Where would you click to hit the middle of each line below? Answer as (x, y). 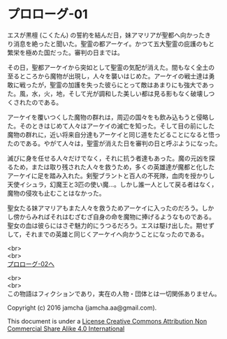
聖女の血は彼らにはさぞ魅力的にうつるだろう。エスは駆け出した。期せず (111, 225)
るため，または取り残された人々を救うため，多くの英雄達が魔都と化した (111, 167)
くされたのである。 (35, 102)
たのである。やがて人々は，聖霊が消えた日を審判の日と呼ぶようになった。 (114, 143)
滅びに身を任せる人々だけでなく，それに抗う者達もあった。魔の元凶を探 (111, 158)
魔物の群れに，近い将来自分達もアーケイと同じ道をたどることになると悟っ (114, 134)
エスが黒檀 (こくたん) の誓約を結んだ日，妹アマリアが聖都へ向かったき (109, 35)
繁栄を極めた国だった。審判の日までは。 (65, 52)
